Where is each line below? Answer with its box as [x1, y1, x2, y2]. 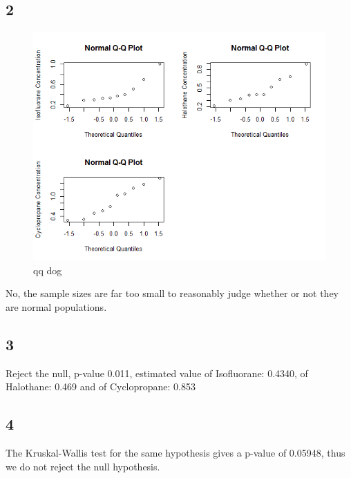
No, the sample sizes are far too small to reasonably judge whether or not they [6, 286, 339, 300]
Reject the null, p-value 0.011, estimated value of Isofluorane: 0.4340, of [6, 365, 308, 380]
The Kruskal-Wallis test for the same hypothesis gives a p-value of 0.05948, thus [6, 446, 345, 460]
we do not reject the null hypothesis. [6, 459, 160, 473]
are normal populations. [6, 299, 107, 314]
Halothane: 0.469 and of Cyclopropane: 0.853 [6, 379, 196, 394]
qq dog [33, 262, 62, 277]
